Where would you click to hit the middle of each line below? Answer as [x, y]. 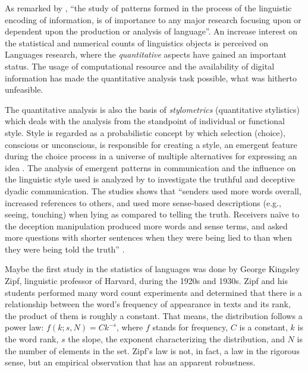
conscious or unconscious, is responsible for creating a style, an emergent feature [151, 144]
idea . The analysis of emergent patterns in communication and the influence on [150, 167]
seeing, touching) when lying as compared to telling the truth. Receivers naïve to [152, 214]
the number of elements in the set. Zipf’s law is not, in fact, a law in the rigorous [152, 350]
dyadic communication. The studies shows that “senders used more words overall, [153, 190]
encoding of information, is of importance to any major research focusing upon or [153, 19]
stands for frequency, [190, 327]
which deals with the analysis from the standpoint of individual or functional [145, 121]
